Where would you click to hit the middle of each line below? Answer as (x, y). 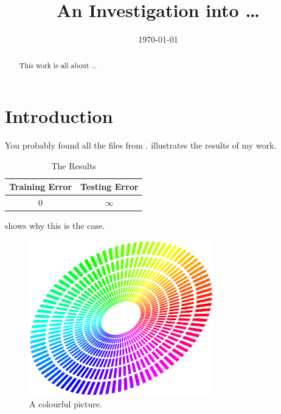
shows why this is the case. (55, 226)
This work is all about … (58, 65)
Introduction (59, 116)
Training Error (41, 187)
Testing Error (109, 187)
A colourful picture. (66, 404)
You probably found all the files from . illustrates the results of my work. (141, 145)
